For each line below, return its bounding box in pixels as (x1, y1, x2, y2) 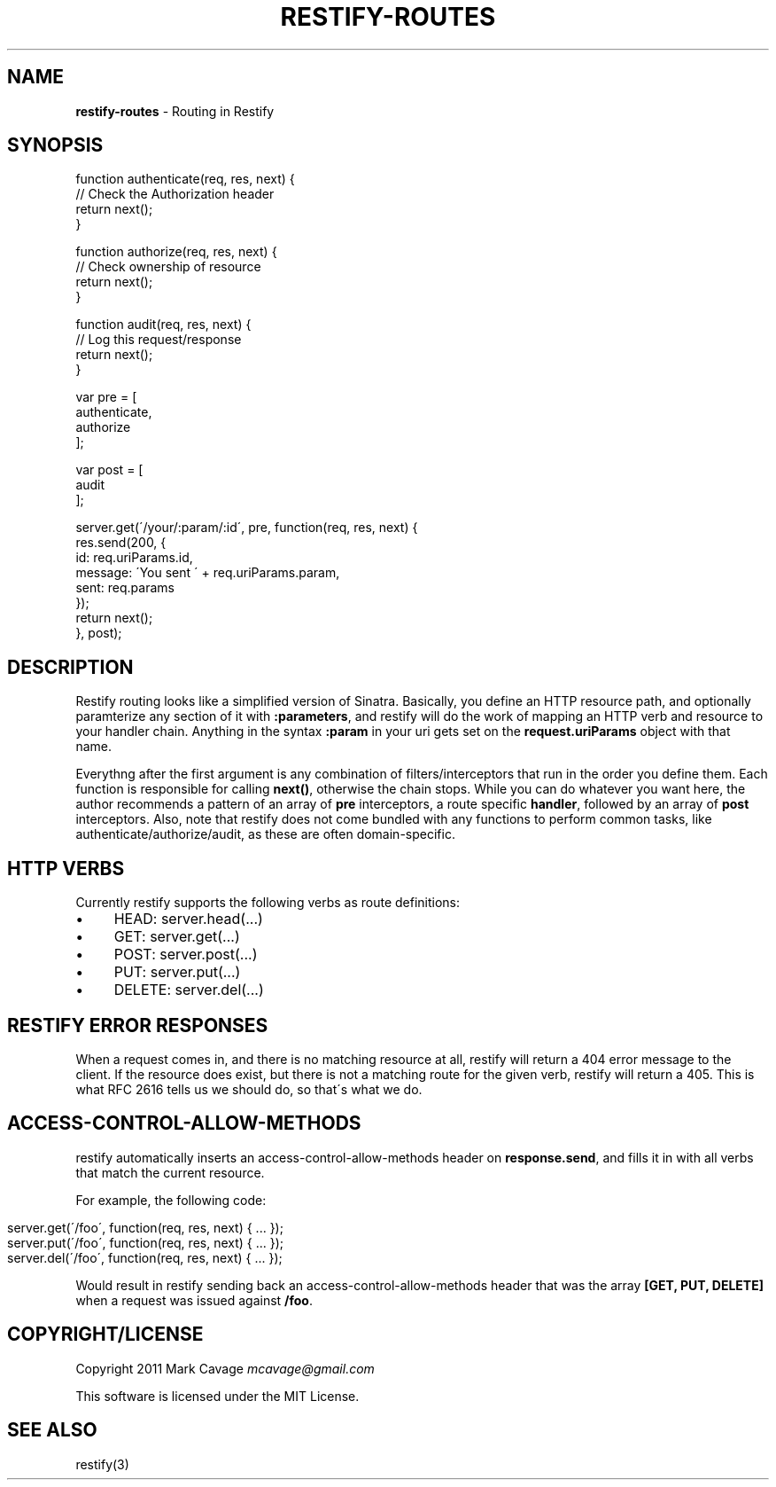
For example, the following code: (75, 1192, 267, 1208)
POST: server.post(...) (113, 945, 258, 964)
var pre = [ (75, 389, 137, 405)
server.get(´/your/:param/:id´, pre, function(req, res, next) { (75, 520, 418, 536)
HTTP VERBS (7, 857, 125, 880)
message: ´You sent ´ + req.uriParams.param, (75, 565, 340, 581)
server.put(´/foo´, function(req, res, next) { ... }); (7, 1234, 284, 1250)
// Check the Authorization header (75, 186, 275, 202)
